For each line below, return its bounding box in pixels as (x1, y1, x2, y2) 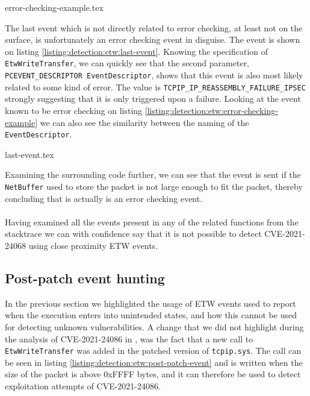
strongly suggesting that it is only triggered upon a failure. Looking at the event (5, 92, 301, 105)
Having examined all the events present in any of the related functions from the (5, 215, 299, 228)
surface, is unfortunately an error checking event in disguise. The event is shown (5, 33, 300, 46)
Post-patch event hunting (5, 268, 165, 287)
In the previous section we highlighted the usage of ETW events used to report (5, 297, 296, 309)
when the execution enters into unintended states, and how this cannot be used (5, 309, 297, 321)
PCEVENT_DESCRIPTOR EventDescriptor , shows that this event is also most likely (5, 69, 303, 81)
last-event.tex (5, 148, 54, 160)
